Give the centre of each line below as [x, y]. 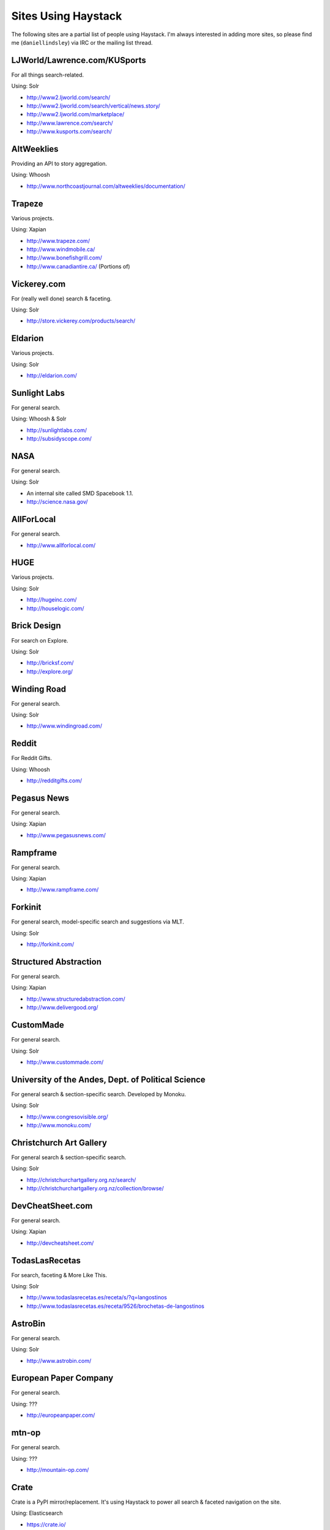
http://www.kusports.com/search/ [69, 132]
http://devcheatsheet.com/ [60, 1243]
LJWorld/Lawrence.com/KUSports [79, 60]
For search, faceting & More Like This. [59, 1275]
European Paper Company [62, 1378]
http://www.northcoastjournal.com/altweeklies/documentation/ [106, 186]
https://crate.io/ [46, 1524]
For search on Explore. [40, 640]
